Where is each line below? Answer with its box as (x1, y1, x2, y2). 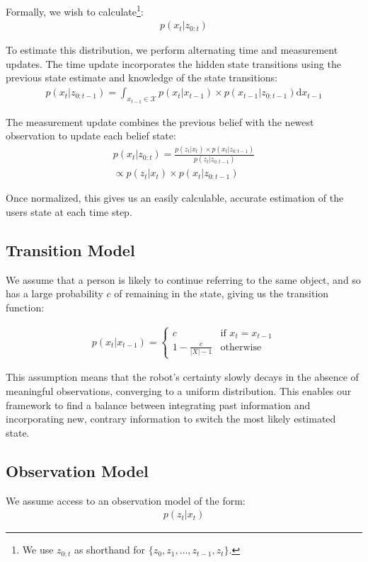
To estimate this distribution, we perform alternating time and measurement (6, 42, 338, 57)
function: (6, 299, 45, 314)
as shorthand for (74, 542, 146, 557)
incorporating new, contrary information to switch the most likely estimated (6, 411, 336, 426)
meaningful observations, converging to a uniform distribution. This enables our (6, 384, 352, 398)
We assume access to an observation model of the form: (6, 493, 246, 507)
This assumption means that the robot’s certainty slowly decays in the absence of (6, 369, 359, 384)
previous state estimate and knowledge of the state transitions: (6, 70, 277, 85)
